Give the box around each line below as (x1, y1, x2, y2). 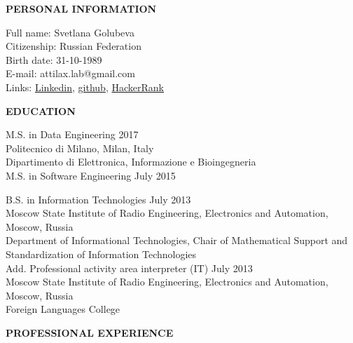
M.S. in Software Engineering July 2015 (6, 168, 176, 182)
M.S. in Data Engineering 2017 (6, 127, 139, 142)
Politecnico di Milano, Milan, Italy (6, 140, 154, 155)
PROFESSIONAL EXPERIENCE (6, 325, 174, 339)
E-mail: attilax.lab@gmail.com (6, 66, 135, 81)
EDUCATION (6, 103, 76, 118)
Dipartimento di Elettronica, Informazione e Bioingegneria (6, 154, 256, 169)
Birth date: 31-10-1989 (6, 52, 102, 67)
